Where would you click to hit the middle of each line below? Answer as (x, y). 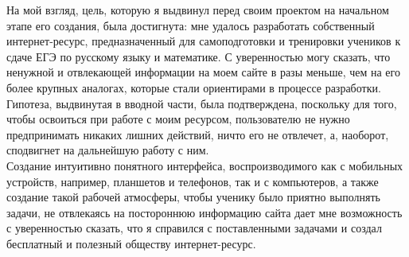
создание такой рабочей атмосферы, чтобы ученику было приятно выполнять (193, 197)
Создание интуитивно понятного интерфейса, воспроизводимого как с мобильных (205, 165)
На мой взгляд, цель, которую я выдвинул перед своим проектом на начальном (198, 10)
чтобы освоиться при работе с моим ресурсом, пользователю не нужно (178, 119)
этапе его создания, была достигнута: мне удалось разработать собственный (191, 25)
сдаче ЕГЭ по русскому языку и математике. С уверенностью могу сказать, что (199, 56)
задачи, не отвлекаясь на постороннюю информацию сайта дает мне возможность (204, 212)
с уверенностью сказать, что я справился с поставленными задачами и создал (194, 228)
